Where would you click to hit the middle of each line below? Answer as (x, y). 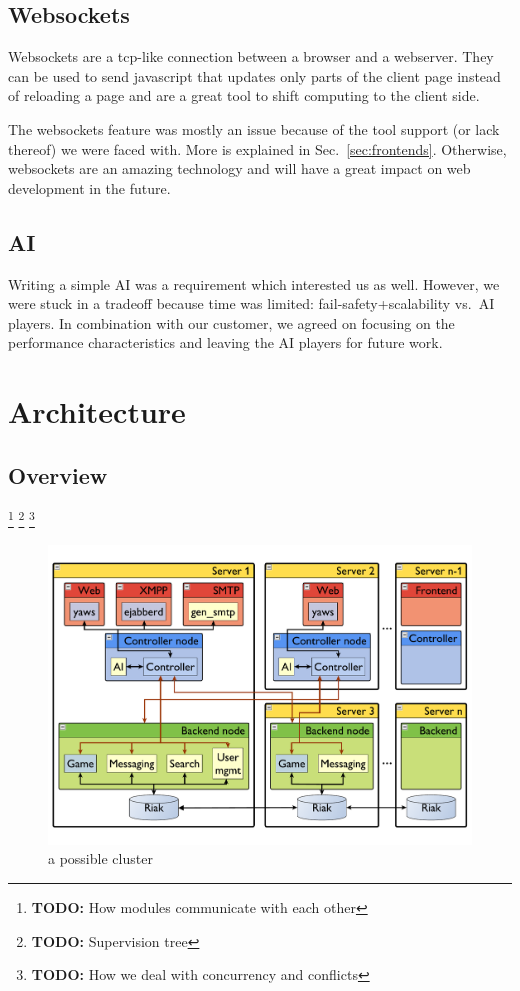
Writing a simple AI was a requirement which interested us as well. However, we (254, 283)
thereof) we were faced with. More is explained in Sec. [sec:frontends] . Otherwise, (257, 148)
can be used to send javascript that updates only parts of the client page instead (254, 75)
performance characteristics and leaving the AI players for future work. (225, 342)
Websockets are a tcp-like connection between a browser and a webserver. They (251, 56)
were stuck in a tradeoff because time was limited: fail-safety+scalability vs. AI (251, 303)
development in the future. (89, 187)
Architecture (97, 411)
